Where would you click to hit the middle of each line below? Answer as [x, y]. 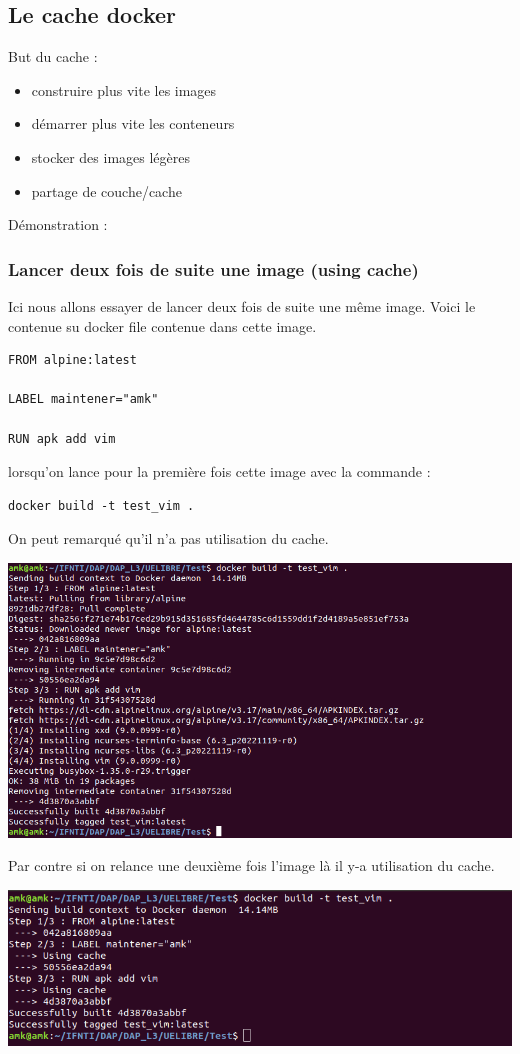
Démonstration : [58, 224]
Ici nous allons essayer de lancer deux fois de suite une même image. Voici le [242, 305]
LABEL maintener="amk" [83, 399]
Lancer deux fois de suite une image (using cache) [213, 268]
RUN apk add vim [62, 438]
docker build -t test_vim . [101, 505]
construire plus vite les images [124, 89]
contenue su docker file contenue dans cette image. [162, 325]
